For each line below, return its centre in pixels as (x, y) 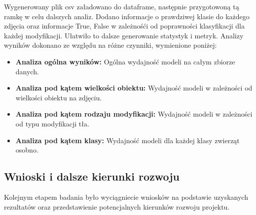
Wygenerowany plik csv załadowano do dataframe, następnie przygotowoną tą (122, 6)
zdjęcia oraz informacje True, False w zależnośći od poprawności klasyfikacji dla (124, 26)
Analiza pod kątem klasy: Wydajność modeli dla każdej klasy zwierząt (128, 140)
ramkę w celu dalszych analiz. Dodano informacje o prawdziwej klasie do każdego (127, 16)
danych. (27, 71)
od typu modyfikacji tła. (52, 123)
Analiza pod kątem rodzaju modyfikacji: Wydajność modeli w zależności (134, 114)
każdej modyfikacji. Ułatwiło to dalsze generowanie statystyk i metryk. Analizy (124, 35)
